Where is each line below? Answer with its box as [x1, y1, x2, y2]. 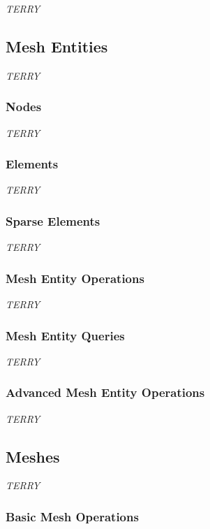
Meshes [6, 445, 60, 467]
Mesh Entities [6, 35, 108, 57]
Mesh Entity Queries [6, 326, 125, 344]
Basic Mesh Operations [6, 507, 139, 525]
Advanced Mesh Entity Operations [6, 384, 205, 401]
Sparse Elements [6, 212, 100, 229]
